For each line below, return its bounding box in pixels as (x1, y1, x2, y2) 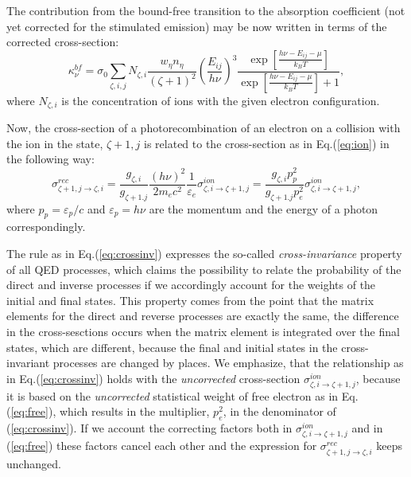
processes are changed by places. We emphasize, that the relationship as (52, 354, 404, 371)
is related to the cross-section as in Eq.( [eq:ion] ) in (144, 135, 390, 151)
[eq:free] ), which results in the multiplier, (10, 403, 210, 420)
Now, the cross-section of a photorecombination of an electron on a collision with (6, 119, 401, 136)
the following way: (6, 151, 95, 167)
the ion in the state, (6, 135, 103, 151)
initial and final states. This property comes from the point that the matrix (6, 291, 374, 308)
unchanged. (6, 455, 61, 471)
